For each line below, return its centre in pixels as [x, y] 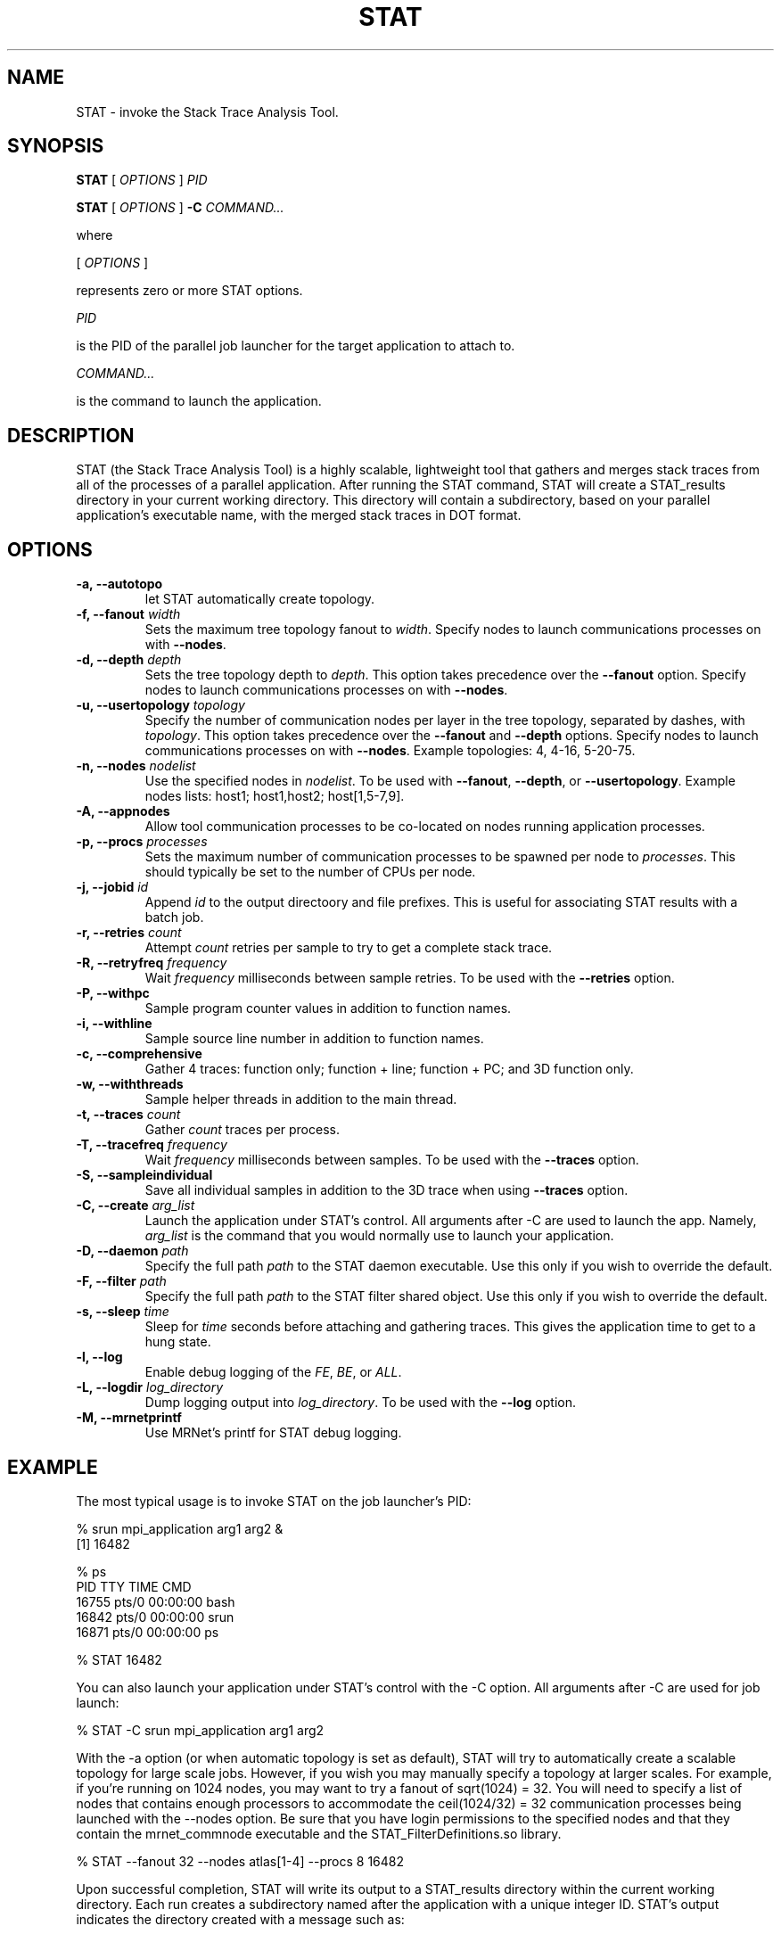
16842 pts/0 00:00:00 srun [155, 1617]
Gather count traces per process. [242, 1130]
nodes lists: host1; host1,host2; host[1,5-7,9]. [275, 796]
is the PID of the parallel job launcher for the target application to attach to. [296, 346]
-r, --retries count [129, 933]
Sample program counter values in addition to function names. [328, 1008]
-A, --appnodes [123, 811]
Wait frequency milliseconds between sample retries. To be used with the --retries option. [410, 978]
